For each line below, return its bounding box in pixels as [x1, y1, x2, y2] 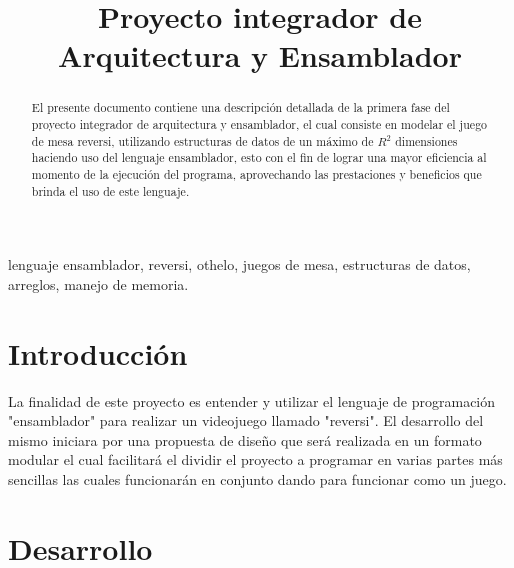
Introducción [8, 332, 188, 373]
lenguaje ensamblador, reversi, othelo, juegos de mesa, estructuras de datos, [8, 254, 471, 275]
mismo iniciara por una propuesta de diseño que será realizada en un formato [8, 429, 482, 450]
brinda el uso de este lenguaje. [31, 182, 190, 199]
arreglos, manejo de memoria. [8, 273, 189, 294]
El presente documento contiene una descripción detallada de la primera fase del [31, 99, 450, 116]
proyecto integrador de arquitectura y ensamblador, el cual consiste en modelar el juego [31, 116, 488, 133]
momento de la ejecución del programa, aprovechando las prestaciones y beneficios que [31, 165, 482, 182]
